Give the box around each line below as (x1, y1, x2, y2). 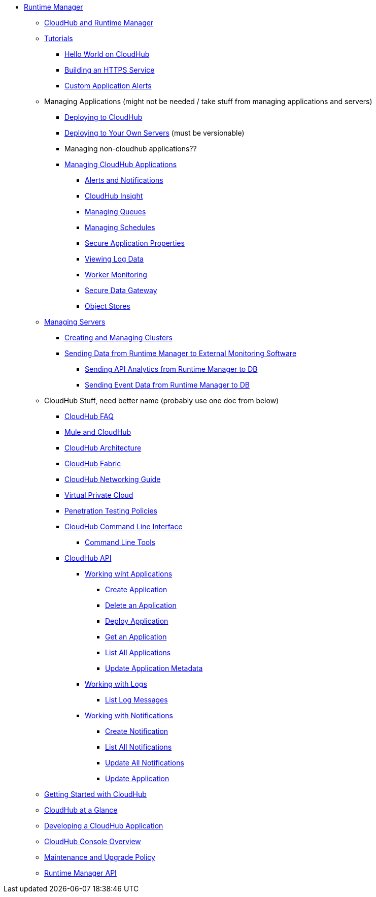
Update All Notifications (105, 758, 184, 767)
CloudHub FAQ (64, 412, 114, 421)
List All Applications (105, 648, 171, 657)
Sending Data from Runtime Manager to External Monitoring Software (64, 349, 297, 358)
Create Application (105, 585, 167, 594)
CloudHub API (64, 554, 112, 562)
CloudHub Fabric (64, 459, 121, 468)
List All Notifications (105, 743, 172, 751)
